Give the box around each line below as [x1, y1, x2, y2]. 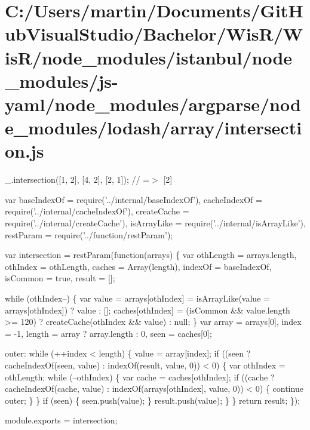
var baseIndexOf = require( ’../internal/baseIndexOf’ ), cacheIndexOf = [5, 193, 262, 205]
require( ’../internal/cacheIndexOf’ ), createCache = [5, 205, 189, 217]
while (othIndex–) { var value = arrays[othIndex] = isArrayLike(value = [5, 292, 270, 304]
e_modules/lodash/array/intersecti [5, 115, 302, 140]
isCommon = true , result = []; [5, 272, 115, 284]
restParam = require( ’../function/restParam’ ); [5, 228, 173, 241]
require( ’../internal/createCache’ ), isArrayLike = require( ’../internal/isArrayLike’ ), [5, 217, 306, 229]
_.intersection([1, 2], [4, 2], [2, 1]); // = [5, 173, 150, 186]
